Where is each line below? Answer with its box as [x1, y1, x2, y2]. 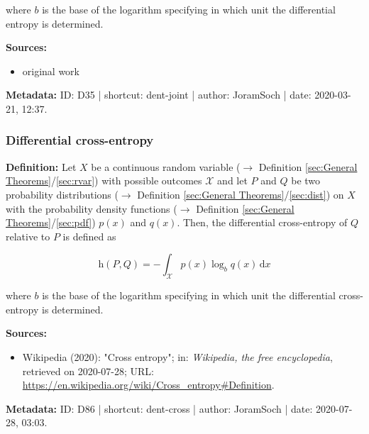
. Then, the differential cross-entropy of [177, 215, 348, 230]
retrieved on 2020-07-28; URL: [22, 363, 154, 378]
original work [22, 63, 80, 78]
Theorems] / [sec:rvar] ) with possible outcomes [6, 173, 202, 188]
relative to [6, 228, 50, 243]
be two [291, 173, 321, 188]
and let [217, 173, 248, 188]
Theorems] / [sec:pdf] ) [6, 215, 96, 230]
